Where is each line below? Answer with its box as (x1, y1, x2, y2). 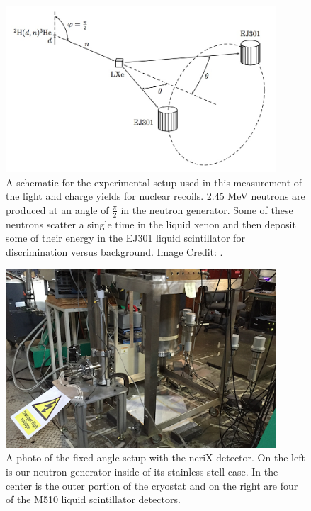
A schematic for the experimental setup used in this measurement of (6, 174, 302, 189)
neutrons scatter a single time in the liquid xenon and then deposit (6, 216, 296, 231)
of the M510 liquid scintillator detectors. (6, 492, 181, 507)
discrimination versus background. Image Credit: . (6, 244, 223, 259)
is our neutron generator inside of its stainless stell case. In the (6, 464, 278, 478)
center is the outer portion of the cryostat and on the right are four (6, 478, 298, 493)
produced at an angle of (6, 202, 109, 217)
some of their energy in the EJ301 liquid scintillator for (6, 230, 245, 245)
